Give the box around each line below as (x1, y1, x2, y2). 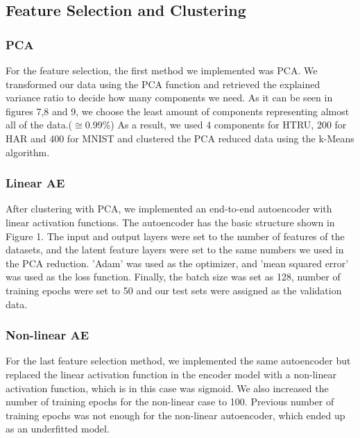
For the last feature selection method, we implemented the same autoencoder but (6, 353, 351, 368)
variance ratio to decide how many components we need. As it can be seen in (6, 90, 333, 105)
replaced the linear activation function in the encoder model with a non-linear (6, 367, 336, 381)
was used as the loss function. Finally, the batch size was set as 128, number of (6, 269, 341, 284)
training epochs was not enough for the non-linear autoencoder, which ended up (6, 407, 345, 422)
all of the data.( (6, 117, 73, 132)
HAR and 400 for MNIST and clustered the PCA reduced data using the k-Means (6, 130, 354, 145)
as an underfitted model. (6, 421, 110, 436)
